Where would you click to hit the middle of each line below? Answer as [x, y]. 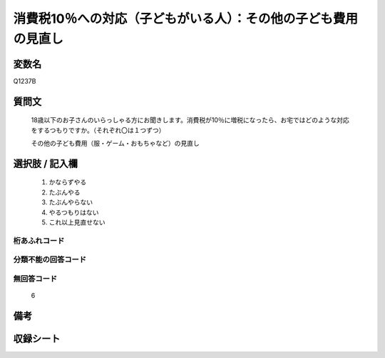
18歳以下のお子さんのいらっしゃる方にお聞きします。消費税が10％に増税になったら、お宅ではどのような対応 [190, 120]
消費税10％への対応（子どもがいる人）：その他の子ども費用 [185, 19]
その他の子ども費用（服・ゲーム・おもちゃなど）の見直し [115, 144]
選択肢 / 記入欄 [46, 163]
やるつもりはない [74, 212]
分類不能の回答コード [50, 259]
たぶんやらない [71, 202]
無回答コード [35, 279]
